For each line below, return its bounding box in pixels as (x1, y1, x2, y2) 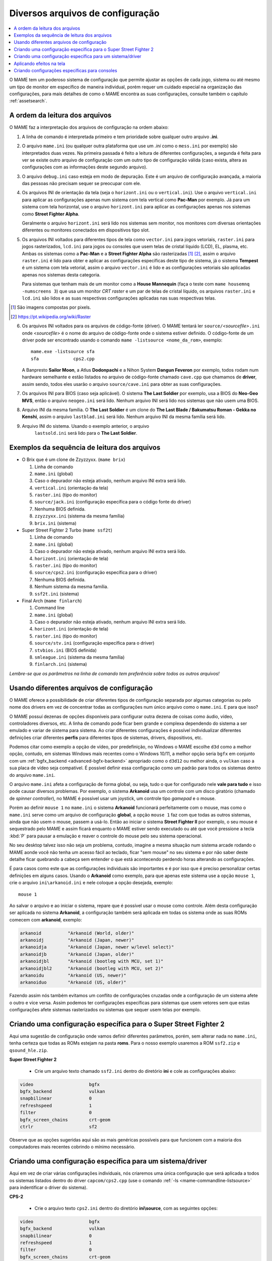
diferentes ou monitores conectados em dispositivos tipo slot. (22, 227, 150, 233)
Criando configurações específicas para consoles (14, 67, 117, 73)
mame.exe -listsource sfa (31, 349, 95, 355)
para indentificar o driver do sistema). (9, 1184, 88, 1190)
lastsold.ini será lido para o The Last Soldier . (34, 430, 138, 436)
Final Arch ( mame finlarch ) (22, 598, 82, 604)
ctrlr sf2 (20, 1124, 98, 1129)
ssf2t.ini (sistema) (34, 591, 79, 597)
